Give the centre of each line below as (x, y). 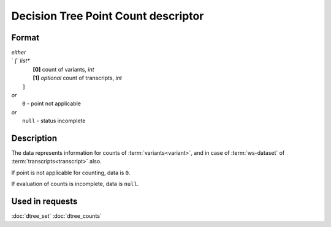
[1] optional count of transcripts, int (77, 78)
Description (34, 138)
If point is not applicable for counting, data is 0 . (71, 173)
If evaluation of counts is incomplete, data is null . (75, 184)
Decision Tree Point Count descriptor (108, 16)
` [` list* (21, 61)
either (19, 53)
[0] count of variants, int (63, 69)
